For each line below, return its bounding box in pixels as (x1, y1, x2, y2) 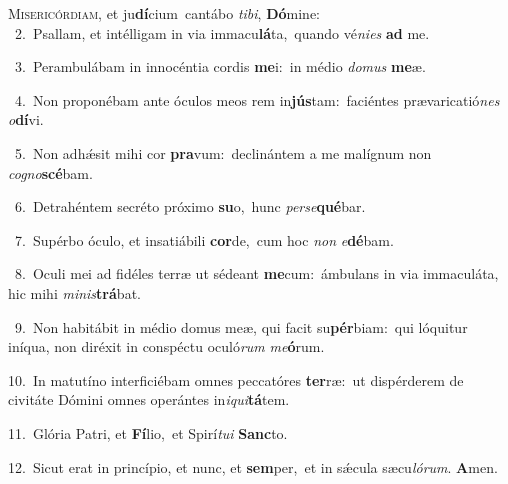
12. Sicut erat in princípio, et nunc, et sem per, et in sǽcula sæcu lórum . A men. (8, 456, 498, 477)
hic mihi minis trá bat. (8, 282, 141, 303)
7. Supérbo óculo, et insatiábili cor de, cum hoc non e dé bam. (14, 229, 394, 250)
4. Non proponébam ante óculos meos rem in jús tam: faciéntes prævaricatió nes (14, 89, 500, 110)
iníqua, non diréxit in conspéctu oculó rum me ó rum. (8, 336, 325, 357)
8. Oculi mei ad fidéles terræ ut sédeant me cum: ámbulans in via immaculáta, (14, 263, 499, 284)
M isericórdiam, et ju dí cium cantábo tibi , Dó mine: (8, 3, 321, 23)
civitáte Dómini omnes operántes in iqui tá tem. (8, 389, 290, 410)
